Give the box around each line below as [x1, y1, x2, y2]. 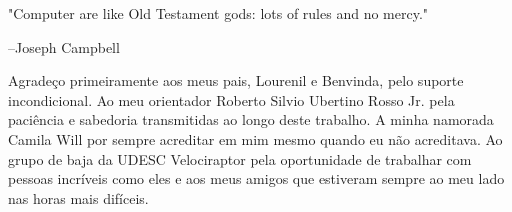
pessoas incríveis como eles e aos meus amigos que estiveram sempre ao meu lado [8, 168, 505, 189]
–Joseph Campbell [8, 36, 120, 57]
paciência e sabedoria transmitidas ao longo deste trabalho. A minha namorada [8, 109, 494, 130]
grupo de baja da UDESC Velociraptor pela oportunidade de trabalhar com [8, 148, 472, 169]
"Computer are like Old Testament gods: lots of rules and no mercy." [8, 3, 429, 23]
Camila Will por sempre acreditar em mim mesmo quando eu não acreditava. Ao [8, 128, 503, 149]
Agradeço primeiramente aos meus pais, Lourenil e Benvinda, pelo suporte [8, 70, 464, 91]
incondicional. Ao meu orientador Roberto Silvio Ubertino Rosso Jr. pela [8, 89, 455, 110]
